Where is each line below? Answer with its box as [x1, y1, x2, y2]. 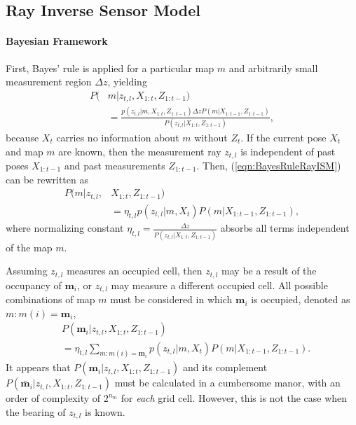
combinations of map [6, 292, 95, 307]
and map [6, 144, 43, 158]
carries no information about [56, 130, 179, 144]
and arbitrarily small [228, 60, 318, 75]
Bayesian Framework [6, 34, 108, 48]
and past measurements [64, 158, 165, 172]
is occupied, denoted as [251, 292, 350, 307]
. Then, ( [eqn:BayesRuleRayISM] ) [196, 158, 341, 172]
